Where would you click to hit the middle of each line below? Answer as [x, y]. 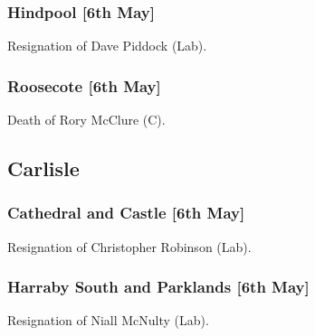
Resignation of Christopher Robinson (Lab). [129, 246]
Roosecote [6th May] [84, 85]
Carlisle [43, 168]
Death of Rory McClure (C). [86, 120]
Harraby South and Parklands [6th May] [158, 287]
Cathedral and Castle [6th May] [126, 213]
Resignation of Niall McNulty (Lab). [108, 320]
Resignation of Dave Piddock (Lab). [107, 46]
